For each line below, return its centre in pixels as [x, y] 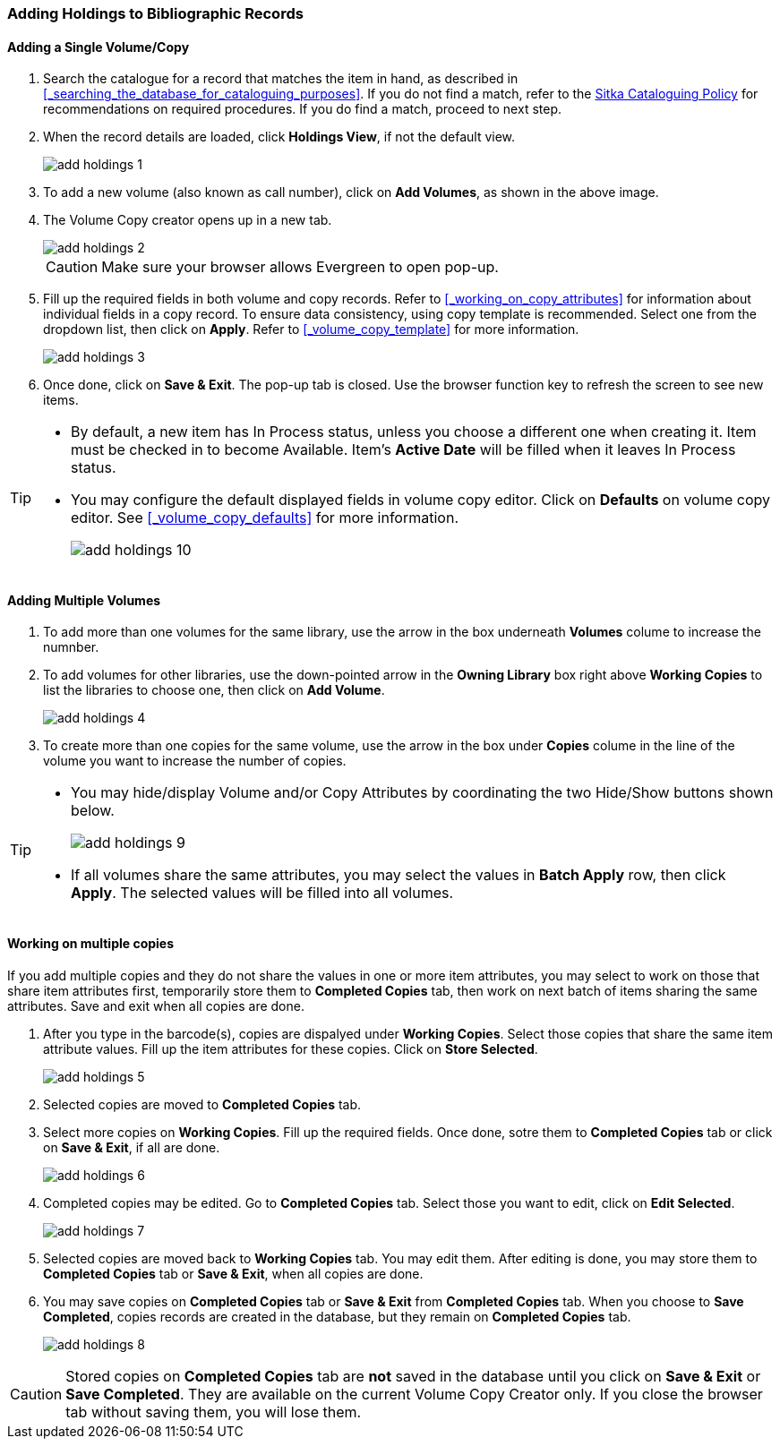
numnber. [71, 647]
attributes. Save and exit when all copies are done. [156, 1005]
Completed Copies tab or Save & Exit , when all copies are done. [233, 1273]
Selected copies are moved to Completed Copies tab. [202, 1104]
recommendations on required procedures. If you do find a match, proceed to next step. [303, 109]
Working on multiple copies [91, 944]
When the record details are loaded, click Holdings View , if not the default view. [279, 137]
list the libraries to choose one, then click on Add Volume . [214, 690]
